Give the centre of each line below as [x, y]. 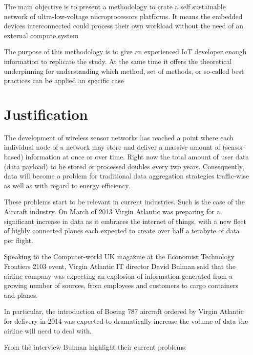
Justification [46, 114]
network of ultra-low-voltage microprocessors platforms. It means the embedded [123, 16]
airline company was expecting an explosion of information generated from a [118, 276]
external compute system [41, 35]
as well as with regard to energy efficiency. [67, 185]
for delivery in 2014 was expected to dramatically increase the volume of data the [126, 321]
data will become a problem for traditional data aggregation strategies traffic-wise [126, 176]
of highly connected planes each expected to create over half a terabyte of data [122, 231]
